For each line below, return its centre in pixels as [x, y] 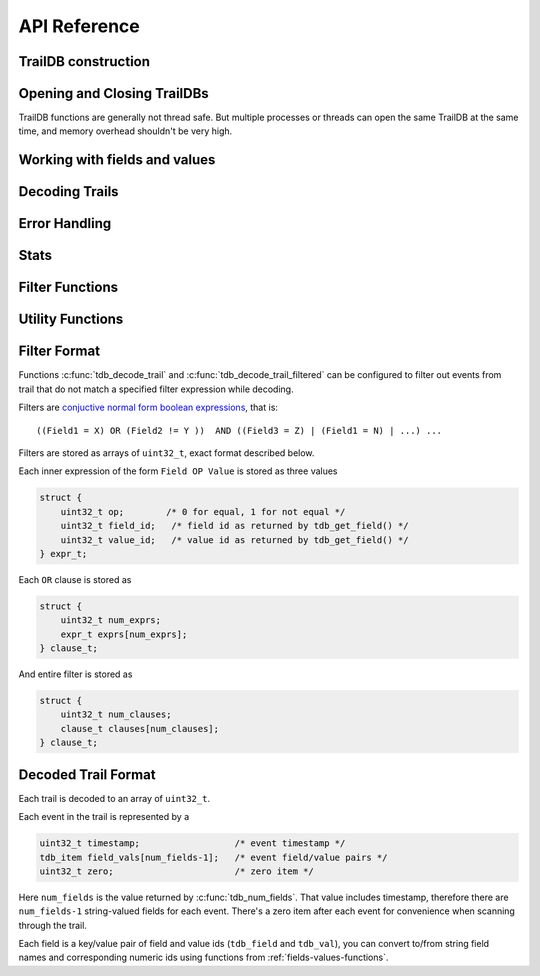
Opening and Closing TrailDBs [113, 93]
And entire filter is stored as [75, 674]
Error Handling [65, 223]
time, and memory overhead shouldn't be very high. [125, 131]
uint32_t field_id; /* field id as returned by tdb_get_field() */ [234, 526]
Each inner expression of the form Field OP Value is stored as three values [178, 471]
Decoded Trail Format [87, 774]
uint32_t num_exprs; [111, 620]
